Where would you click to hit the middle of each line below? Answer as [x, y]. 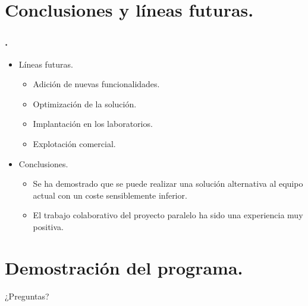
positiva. [48, 226]
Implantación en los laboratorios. [93, 124]
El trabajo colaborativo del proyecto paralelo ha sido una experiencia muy [168, 215]
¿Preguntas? [27, 296]
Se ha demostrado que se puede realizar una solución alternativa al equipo [168, 184]
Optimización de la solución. [85, 103]
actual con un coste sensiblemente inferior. [110, 195]
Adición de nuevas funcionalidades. [96, 84]
